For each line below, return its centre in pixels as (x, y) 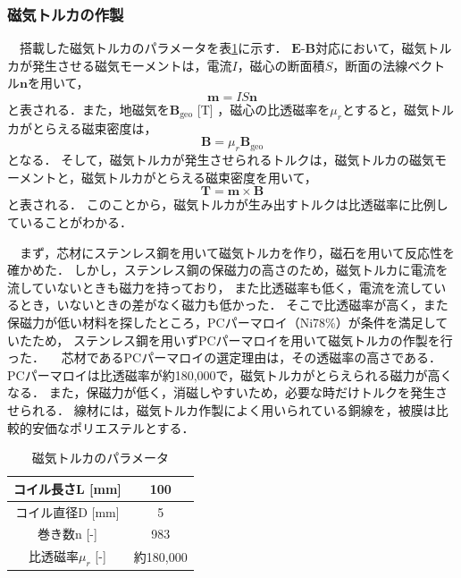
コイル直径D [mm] (67, 511)
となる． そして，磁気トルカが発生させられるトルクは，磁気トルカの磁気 (221, 160)
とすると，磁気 (386, 109)
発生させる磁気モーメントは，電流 (132, 65)
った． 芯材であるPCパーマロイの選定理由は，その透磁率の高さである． (225, 357)
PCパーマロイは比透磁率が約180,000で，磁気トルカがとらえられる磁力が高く (230, 374)
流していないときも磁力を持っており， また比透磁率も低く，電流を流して (221, 287)
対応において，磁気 (371, 48)
